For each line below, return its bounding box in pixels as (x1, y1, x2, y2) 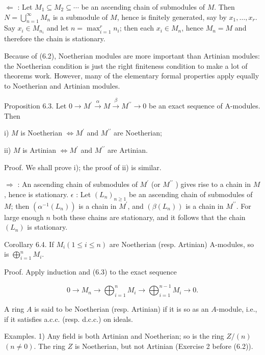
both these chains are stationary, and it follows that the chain (52, 211, 246, 222)
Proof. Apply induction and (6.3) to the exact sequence (4, 266, 177, 277)
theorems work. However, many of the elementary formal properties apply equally (4, 70, 259, 81)
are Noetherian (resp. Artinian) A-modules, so (109, 238, 254, 249)
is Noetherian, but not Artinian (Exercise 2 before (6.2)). (74, 340, 253, 351)
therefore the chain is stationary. (4, 33, 105, 44)
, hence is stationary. (4, 188, 69, 199)
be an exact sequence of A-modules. (149, 100, 260, 111)
